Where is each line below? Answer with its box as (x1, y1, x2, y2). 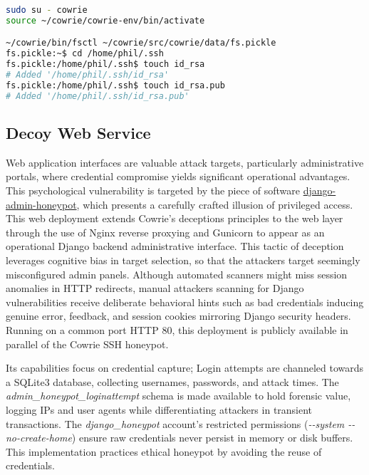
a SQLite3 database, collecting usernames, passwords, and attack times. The (6, 374, 339, 389)
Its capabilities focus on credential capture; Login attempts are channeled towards (6, 360, 363, 375)
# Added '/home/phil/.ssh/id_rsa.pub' (6, 90, 189, 101)
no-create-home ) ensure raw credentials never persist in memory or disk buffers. (6, 430, 353, 445)
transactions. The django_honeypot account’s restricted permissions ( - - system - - (6, 416, 355, 431)
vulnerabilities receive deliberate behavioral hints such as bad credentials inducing (6, 294, 364, 309)
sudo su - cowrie (6, 5, 88, 15)
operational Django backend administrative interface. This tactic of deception (6, 239, 344, 254)
